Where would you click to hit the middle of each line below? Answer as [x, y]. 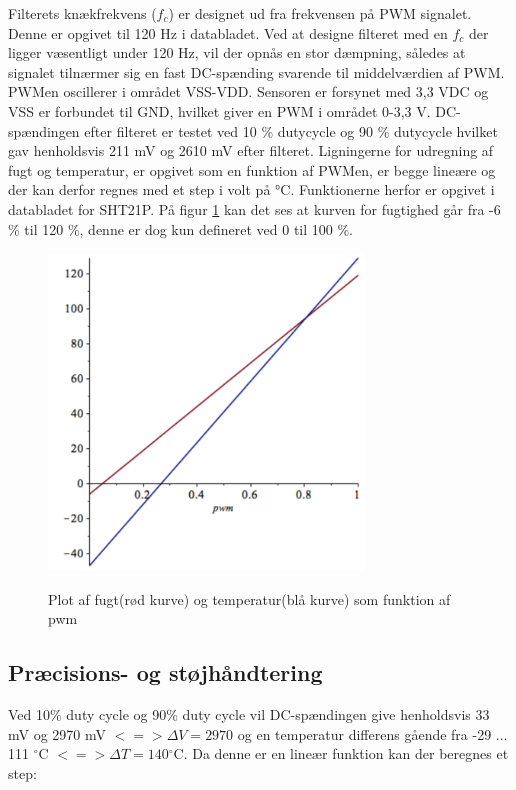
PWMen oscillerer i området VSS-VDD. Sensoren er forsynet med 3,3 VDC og [248, 91]
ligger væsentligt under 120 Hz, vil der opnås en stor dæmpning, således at [237, 52]
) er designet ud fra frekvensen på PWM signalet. [320, 13]
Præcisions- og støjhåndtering [165, 672]
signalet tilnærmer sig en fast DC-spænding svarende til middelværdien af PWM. [256, 71]
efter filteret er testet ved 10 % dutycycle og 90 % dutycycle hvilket [291, 130]
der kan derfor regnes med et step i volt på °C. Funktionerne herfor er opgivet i [251, 189]
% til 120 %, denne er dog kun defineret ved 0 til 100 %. [181, 228]
